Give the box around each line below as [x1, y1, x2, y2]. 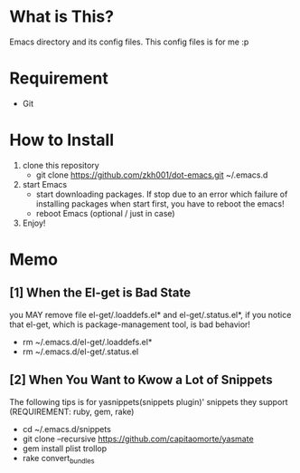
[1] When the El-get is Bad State [9, 285, 192, 301]
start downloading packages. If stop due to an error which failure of [35, 188, 288, 199]
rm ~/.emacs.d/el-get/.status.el [22, 346, 139, 357]
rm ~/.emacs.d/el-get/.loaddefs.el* [22, 336, 153, 347]
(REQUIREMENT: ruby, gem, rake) [9, 406, 135, 417]
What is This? [9, 6, 115, 27]
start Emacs [22, 179, 68, 189]
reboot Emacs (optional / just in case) [35, 208, 175, 218]
